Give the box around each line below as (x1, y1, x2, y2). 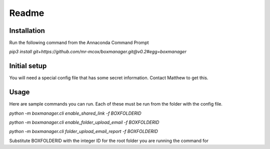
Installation (9, 26, 45, 35)
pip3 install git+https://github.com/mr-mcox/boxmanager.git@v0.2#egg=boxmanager (9, 49, 187, 55)
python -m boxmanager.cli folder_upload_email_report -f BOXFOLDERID (9, 129, 158, 135)
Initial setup (9, 62, 47, 70)
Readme (9, 7, 44, 18)
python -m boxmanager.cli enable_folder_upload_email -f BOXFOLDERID (9, 120, 159, 126)
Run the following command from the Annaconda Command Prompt (9, 40, 149, 46)
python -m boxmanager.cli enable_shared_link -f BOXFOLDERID (9, 110, 142, 116)
